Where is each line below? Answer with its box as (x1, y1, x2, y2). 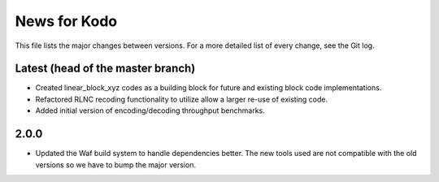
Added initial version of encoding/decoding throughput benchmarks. (35, 106, 265, 115)
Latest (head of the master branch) (15, 62, 196, 76)
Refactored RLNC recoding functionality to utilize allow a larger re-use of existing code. (35, 94, 328, 104)
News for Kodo (15, 12, 118, 30)
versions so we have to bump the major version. (35, 159, 197, 170)
